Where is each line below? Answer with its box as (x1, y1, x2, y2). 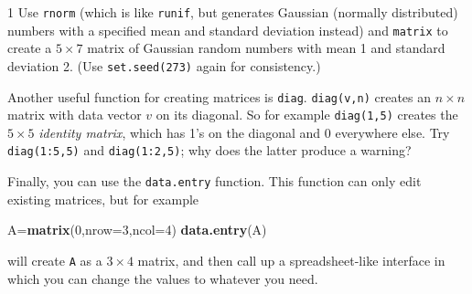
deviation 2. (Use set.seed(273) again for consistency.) (7, 56, 321, 75)
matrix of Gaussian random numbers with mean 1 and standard (87, 38, 445, 58)
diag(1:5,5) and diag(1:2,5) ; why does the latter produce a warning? (7, 141, 412, 160)
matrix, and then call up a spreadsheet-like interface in (137, 250, 445, 269)
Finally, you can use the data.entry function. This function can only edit (7, 172, 422, 191)
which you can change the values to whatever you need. (7, 268, 318, 288)
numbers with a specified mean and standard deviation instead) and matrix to (7, 20, 448, 39)
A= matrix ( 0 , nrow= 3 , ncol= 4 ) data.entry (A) (7, 220, 267, 239)
